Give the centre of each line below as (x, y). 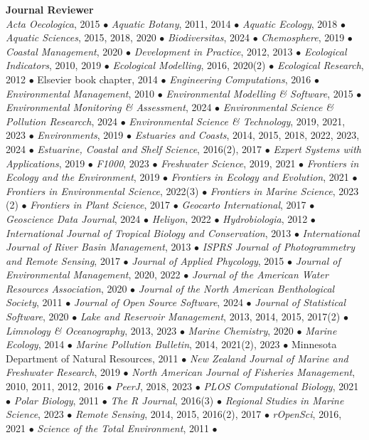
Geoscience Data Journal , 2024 (73, 218)
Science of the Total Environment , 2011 (123, 428)
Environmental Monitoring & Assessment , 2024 (109, 107)
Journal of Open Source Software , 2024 (158, 302)
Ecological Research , (320, 65)
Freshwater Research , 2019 (63, 372)
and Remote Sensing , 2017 (63, 260)
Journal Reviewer (50, 9)
